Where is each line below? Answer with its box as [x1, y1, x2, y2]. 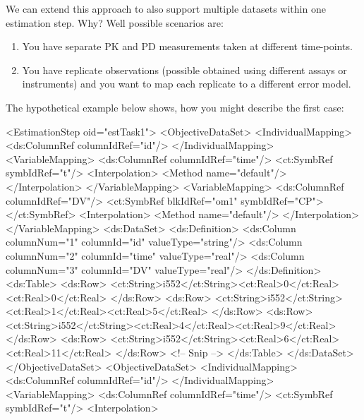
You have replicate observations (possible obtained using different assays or [22, 62, 347, 77]
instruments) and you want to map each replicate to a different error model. [22, 76, 351, 91]
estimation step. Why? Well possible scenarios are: [6, 15, 224, 30]
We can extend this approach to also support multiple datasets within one [6, 1, 326, 16]
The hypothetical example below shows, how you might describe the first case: [6, 100, 344, 114]
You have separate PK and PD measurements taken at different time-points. [22, 39, 353, 54]
